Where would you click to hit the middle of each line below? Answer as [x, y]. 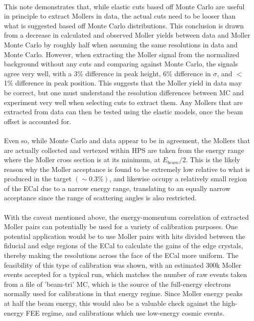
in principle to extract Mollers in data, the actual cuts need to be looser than [120, 16]
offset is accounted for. [38, 121]
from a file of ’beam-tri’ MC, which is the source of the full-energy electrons [117, 284]
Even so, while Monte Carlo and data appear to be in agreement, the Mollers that [127, 140]
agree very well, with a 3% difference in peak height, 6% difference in [107, 73]
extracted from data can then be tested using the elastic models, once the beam [124, 112]
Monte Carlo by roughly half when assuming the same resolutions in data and [121, 44]
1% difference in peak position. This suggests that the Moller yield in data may [123, 83]
